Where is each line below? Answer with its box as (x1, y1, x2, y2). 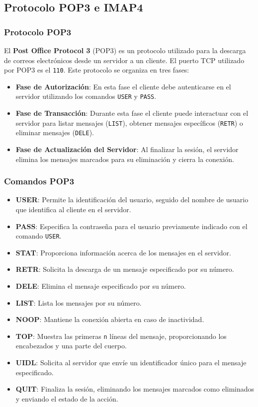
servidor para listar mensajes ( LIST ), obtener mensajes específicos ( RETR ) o (15, 117, 243, 128)
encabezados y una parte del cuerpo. (15, 340, 127, 351)
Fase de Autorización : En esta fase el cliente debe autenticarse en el (15, 81, 231, 91)
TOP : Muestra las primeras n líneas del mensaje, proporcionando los (15, 330, 227, 341)
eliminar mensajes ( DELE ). (15, 127, 94, 138)
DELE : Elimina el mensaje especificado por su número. (15, 281, 186, 291)
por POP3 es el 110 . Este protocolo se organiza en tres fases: (4, 65, 189, 75)
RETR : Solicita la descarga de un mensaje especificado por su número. (15, 264, 234, 274)
